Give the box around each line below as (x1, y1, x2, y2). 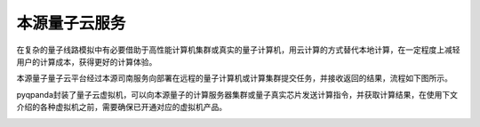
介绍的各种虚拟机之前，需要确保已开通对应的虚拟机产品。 (16, 102, 227, 113)
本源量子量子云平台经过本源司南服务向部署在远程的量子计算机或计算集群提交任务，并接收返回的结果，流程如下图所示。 (16, 73, 452, 83)
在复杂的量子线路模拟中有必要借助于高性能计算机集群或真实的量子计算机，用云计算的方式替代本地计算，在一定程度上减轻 (16, 44, 460, 55)
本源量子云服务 (16, 13, 126, 33)
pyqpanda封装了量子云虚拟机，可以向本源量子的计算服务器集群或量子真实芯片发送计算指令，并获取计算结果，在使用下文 (16, 89, 458, 99)
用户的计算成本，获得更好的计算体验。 (16, 56, 157, 67)
